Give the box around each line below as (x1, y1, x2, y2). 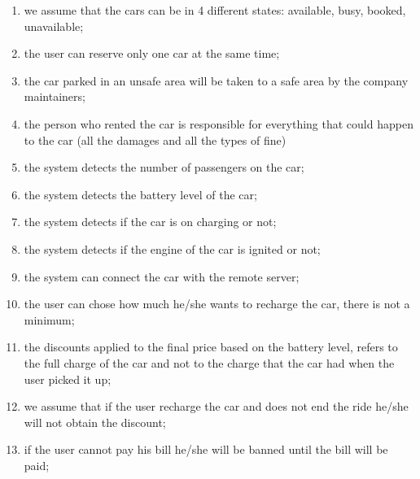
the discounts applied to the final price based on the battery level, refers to (24, 338, 398, 355)
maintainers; (24, 88, 85, 105)
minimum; (24, 311, 75, 328)
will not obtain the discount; (24, 413, 166, 430)
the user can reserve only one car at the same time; (24, 45, 280, 62)
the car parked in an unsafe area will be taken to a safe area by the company (24, 72, 409, 89)
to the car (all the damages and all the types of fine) (24, 131, 287, 148)
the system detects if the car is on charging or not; (24, 213, 277, 230)
